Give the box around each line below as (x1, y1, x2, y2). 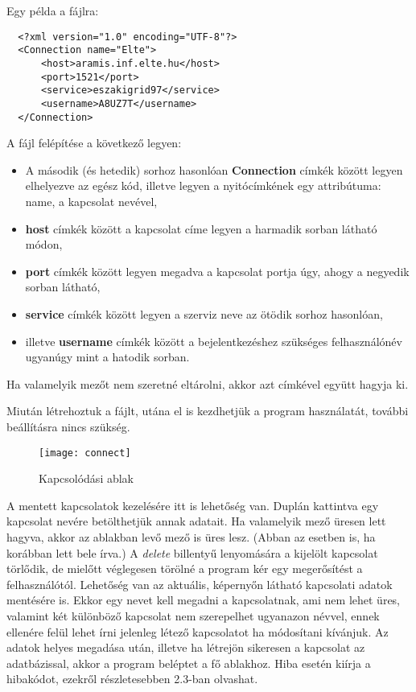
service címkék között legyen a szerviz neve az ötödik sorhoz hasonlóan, (25, 305, 383, 322)
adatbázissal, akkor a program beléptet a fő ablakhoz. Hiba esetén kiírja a (6, 654, 371, 671)
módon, (25, 236, 63, 253)
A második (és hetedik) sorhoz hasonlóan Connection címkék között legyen (25, 161, 403, 178)
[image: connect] (39, 447, 131, 459)
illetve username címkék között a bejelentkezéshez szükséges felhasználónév (25, 332, 402, 349)
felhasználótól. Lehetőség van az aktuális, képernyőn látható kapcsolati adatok (6, 575, 393, 592)
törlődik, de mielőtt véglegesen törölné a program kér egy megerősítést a (6, 560, 363, 577)
